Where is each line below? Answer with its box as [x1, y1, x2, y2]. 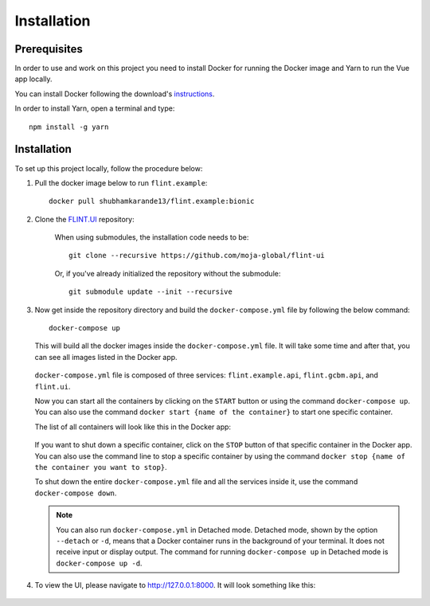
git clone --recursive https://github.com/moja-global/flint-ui [68, 251, 326, 260]
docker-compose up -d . [56, 558, 143, 568]
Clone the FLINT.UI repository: [34, 214, 135, 224]
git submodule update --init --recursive [68, 287, 233, 296]
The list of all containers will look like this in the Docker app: [34, 422, 231, 432]
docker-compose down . [34, 488, 117, 498]
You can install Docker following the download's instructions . [14, 88, 215, 99]
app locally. [14, 74, 53, 84]
